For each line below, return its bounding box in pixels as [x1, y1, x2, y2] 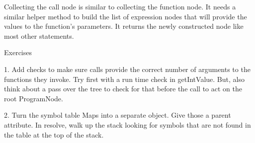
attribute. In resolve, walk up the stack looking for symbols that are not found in [4, 119, 251, 130]
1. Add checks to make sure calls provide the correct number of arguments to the [4, 64, 251, 74]
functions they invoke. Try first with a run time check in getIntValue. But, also [4, 73, 245, 84]
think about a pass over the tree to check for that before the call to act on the [4, 83, 242, 94]
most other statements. [4, 30, 74, 41]
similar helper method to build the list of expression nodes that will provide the [4, 11, 247, 21]
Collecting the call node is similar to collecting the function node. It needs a [4, 1, 236, 11]
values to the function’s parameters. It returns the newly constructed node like [4, 21, 244, 31]
